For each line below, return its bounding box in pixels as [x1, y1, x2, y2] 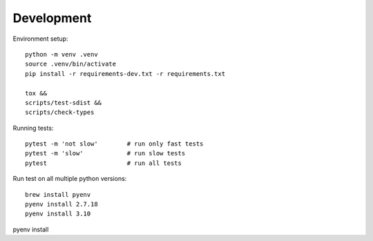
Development [12, 10, 92, 26]
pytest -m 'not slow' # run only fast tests [25, 140, 204, 148]
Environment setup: [12, 35, 68, 43]
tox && [25, 89, 48, 97]
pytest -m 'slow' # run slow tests [25, 149, 186, 157]
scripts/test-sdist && [25, 99, 102, 106]
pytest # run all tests [25, 159, 182, 167]
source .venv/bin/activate [25, 60, 117, 68]
